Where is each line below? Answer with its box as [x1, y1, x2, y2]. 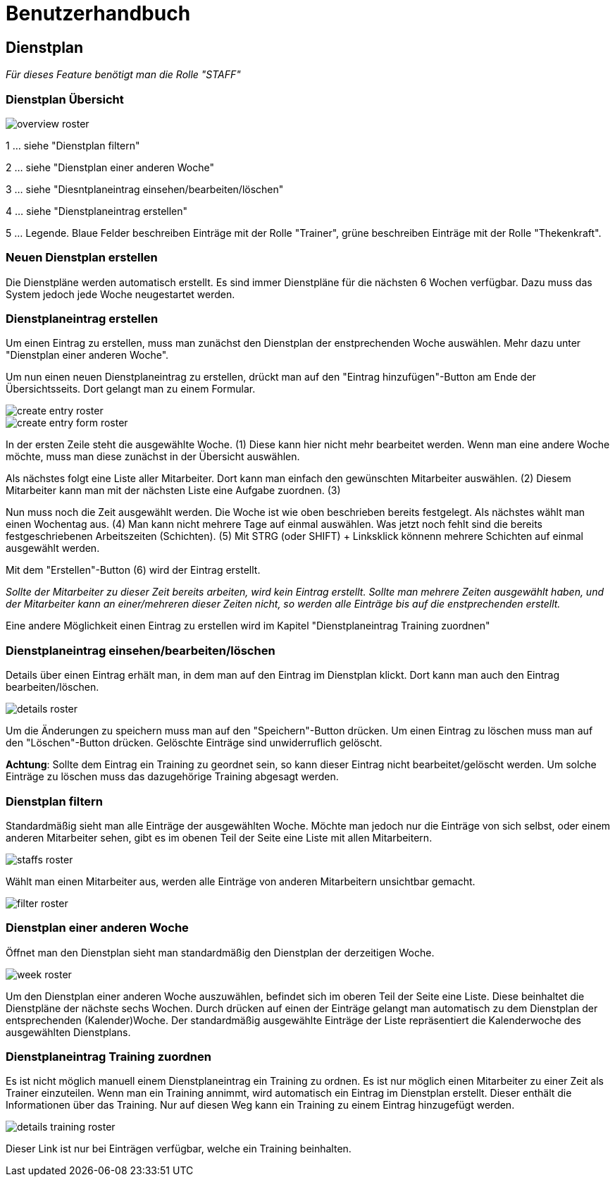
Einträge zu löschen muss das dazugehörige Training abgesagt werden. [6, 770, 339, 783]
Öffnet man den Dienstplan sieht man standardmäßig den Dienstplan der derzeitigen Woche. [6, 946, 435, 959]
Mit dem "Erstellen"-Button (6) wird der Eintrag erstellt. [6, 564, 261, 577]
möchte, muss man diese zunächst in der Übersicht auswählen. [6, 450, 300, 463]
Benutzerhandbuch [6, 1, 191, 25]
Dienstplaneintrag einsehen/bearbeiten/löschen [6, 643, 275, 658]
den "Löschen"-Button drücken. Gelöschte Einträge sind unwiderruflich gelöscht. [6, 737, 383, 749]
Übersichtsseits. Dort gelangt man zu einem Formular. [6, 383, 256, 395]
